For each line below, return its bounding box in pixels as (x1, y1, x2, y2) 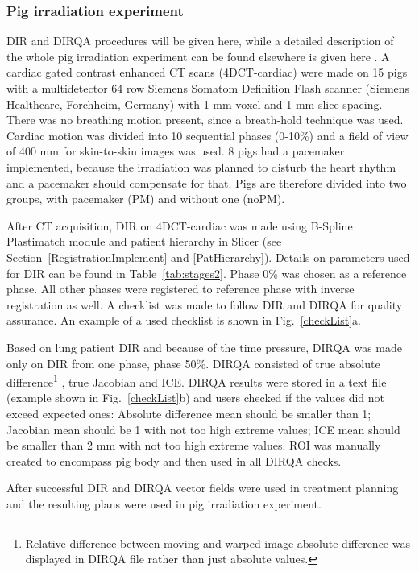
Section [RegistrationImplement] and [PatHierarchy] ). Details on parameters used (6, 248, 410, 265)
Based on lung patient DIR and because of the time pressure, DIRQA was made (6, 338, 402, 355)
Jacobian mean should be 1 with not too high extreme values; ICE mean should (6, 421, 400, 437)
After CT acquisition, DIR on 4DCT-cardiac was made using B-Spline (6, 217, 353, 234)
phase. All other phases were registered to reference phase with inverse (6, 280, 355, 297)
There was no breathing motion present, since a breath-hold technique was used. (6, 111, 404, 128)
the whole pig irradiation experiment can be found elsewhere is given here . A (6, 48, 390, 64)
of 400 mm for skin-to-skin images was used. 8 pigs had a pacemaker (6, 143, 345, 160)
